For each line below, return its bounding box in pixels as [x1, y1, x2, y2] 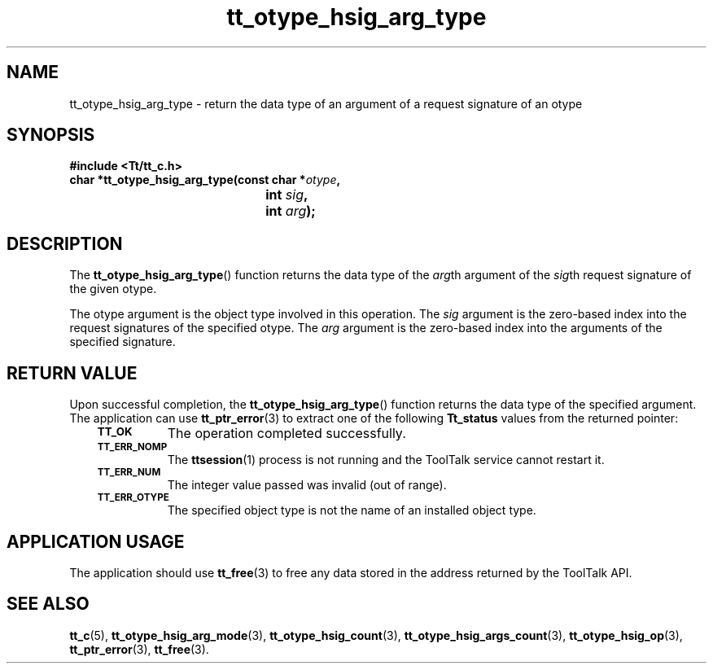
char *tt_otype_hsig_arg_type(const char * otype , [69, 173, 341, 187]
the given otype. [69, 282, 157, 296]
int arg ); [265, 203, 316, 220]
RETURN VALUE [7, 362, 138, 383]
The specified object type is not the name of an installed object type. [167, 503, 536, 518]
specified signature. [69, 335, 176, 349]
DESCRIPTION [7, 233, 123, 254]
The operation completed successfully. [167, 425, 406, 442]
